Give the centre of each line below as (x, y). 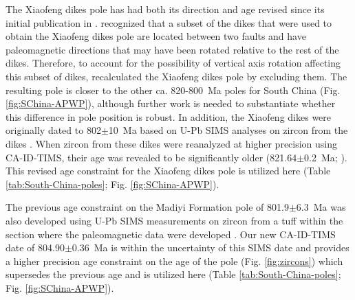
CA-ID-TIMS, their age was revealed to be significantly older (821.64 (151, 157)
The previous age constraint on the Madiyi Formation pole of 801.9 (147, 207)
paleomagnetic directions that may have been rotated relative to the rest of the (172, 49)
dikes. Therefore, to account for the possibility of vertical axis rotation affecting (173, 63)
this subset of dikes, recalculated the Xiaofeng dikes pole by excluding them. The (176, 76)
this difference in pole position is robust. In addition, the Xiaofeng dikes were (169, 116)
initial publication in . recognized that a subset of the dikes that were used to (169, 22)
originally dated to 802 (53, 130)
